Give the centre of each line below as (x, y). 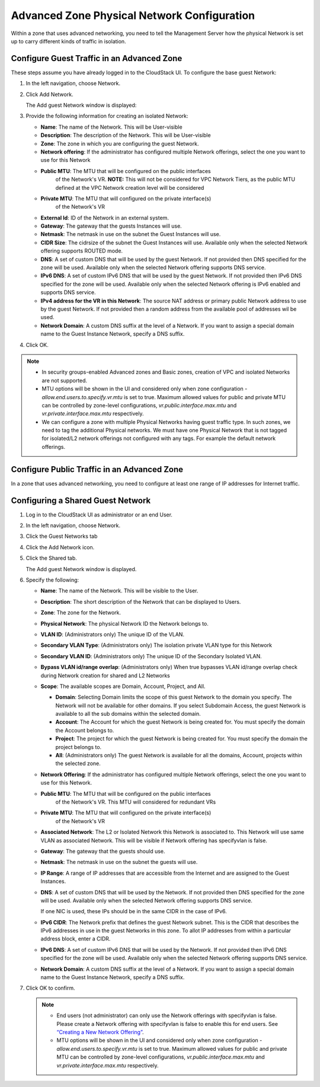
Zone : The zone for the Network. (81, 613)
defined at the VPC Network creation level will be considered (130, 187)
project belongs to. (79, 747)
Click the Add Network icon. (60, 547)
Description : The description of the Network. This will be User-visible (126, 135)
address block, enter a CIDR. (76, 939)
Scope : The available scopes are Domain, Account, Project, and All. (123, 686)
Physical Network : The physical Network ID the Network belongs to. (124, 623)
